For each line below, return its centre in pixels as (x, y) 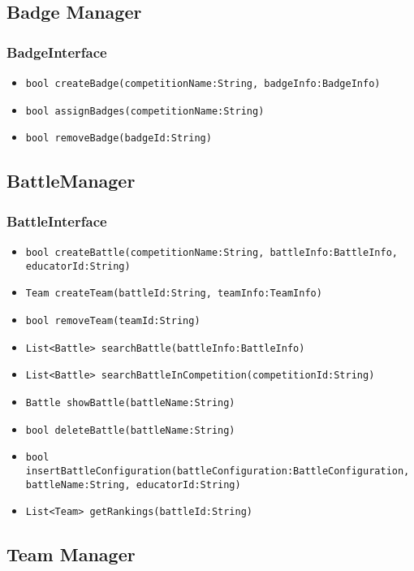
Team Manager (71, 554)
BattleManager (71, 181)
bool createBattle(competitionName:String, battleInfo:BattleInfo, (211, 252)
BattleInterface (57, 221)
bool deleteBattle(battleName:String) (130, 430)
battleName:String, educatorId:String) (133, 484)
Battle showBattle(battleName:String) (130, 402)
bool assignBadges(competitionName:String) (145, 111)
